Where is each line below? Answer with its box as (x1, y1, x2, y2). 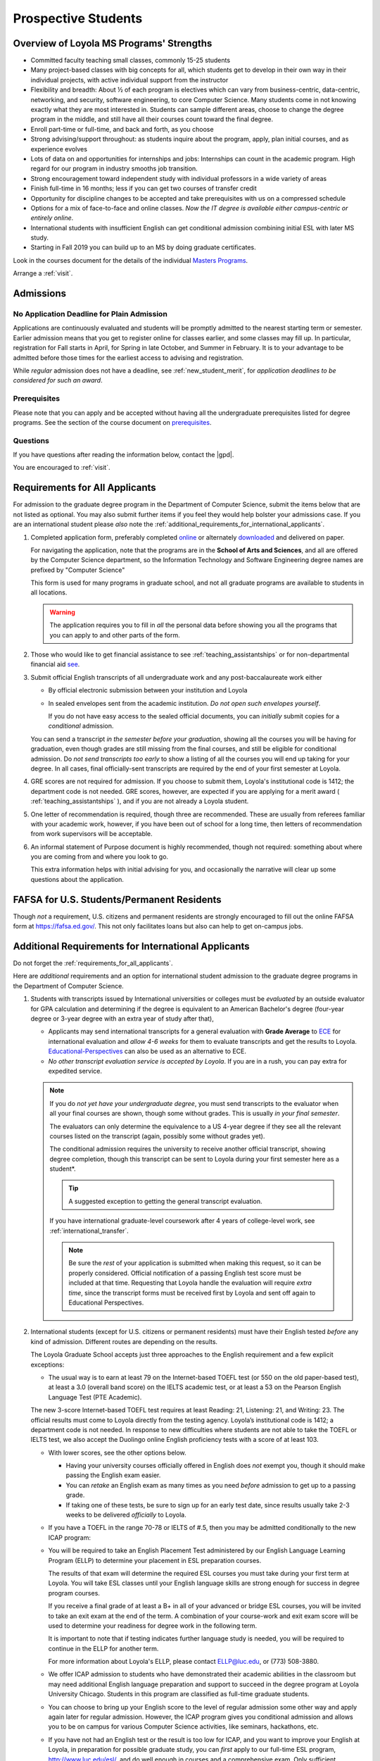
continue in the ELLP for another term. (48, 1644, 159, 1653)
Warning (49, 608, 75, 616)
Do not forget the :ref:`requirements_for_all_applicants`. (13, 959, 173, 968)
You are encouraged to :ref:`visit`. (13, 463, 110, 472)
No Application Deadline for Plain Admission (13, 309, 168, 319)
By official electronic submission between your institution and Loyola (48, 686, 248, 695)
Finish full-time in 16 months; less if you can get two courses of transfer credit (30, 184, 257, 193)
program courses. (48, 1588, 100, 1597)
